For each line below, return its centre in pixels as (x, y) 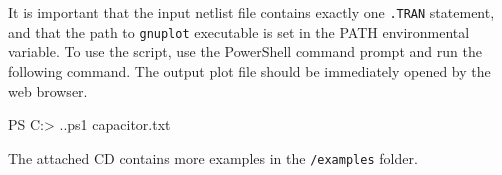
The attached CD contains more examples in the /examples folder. (213, 157)
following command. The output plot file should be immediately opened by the (249, 70)
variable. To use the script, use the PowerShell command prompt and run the (245, 51)
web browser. (48, 90)
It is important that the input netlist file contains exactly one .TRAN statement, (251, 12)
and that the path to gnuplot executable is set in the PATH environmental (239, 31)
